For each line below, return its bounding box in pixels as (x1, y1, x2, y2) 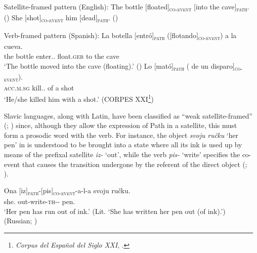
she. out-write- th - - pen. (4, 196, 75, 206)
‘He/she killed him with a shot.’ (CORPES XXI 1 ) (4, 92, 154, 104)
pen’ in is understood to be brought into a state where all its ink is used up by (4, 139, 242, 150)
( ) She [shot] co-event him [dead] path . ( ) (4, 12, 118, 24)
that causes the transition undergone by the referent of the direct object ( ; (22, 159, 247, 169)
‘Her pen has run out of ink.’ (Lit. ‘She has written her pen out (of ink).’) (4, 206, 226, 216)
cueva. (4, 41, 23, 51)
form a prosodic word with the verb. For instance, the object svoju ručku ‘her (4, 129, 238, 140)
